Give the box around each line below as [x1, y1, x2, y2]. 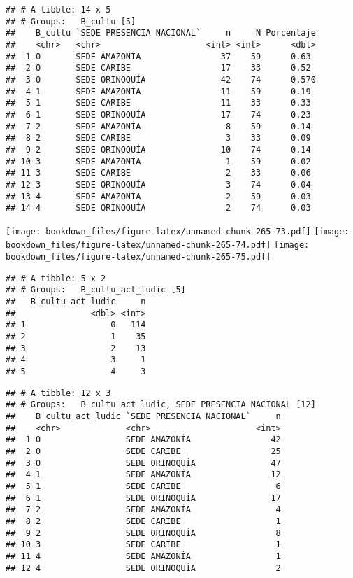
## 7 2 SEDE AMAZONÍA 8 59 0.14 [6, 121, 311, 132]
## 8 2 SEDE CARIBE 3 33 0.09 [6, 133, 311, 143]
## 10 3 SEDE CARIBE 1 [6, 540, 281, 550]
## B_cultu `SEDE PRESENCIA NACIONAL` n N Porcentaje [6, 28, 316, 38]
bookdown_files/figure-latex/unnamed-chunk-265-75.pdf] [6, 252, 271, 262]
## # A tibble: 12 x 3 [6, 388, 111, 398]
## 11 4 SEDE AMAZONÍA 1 [6, 551, 281, 561]
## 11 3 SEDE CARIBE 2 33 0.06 [6, 168, 311, 178]
